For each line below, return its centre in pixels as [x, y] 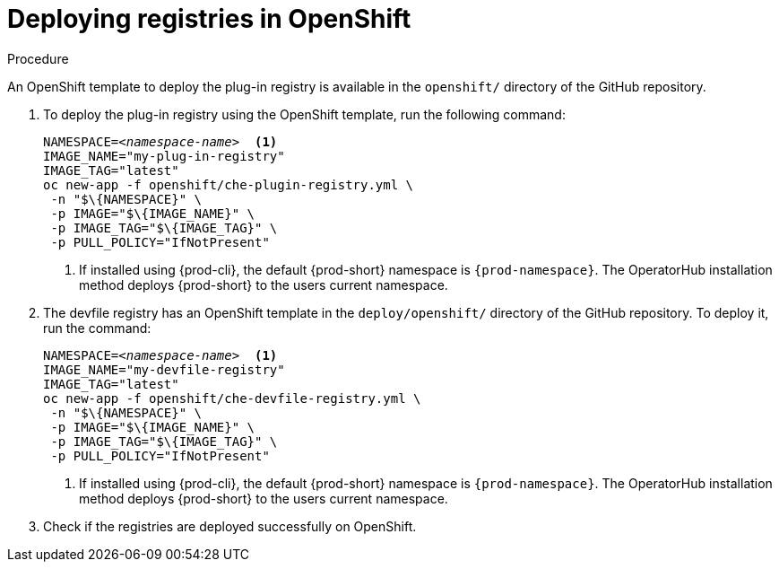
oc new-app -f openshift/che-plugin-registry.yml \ [229, 184]
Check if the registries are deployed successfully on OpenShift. [230, 526]
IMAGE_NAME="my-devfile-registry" [164, 369]
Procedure [38, 58]
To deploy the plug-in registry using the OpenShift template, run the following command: [304, 114]
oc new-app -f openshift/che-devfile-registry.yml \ [232, 398]
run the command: [97, 328]
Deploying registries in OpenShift [209, 19]
